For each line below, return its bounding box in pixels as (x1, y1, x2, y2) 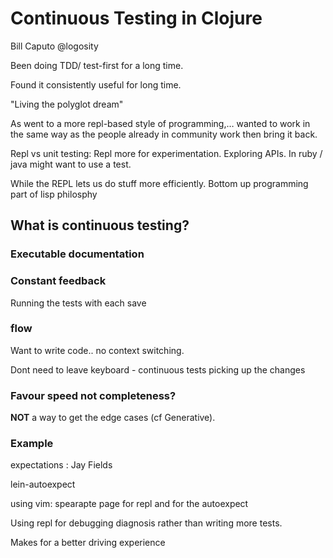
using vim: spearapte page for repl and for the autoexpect (10, 498, 249, 510)
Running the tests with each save (10, 297, 147, 309)
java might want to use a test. (10, 158, 132, 170)
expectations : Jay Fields (10, 459, 113, 471)
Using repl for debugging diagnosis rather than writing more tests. (10, 517, 283, 529)
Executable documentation (10, 247, 145, 261)
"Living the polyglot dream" (10, 98, 124, 110)
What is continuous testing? (10, 217, 190, 234)
